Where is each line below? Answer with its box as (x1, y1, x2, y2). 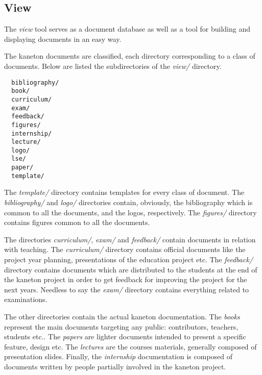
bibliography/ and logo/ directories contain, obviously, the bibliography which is (4, 197, 253, 208)
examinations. (4, 294, 47, 305)
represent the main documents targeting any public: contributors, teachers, (4, 321, 239, 332)
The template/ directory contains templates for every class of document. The (4, 187, 245, 197)
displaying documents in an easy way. (4, 33, 122, 44)
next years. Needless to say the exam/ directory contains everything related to (4, 284, 249, 294)
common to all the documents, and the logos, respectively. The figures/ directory (4, 207, 257, 217)
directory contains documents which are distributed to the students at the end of (4, 264, 257, 274)
